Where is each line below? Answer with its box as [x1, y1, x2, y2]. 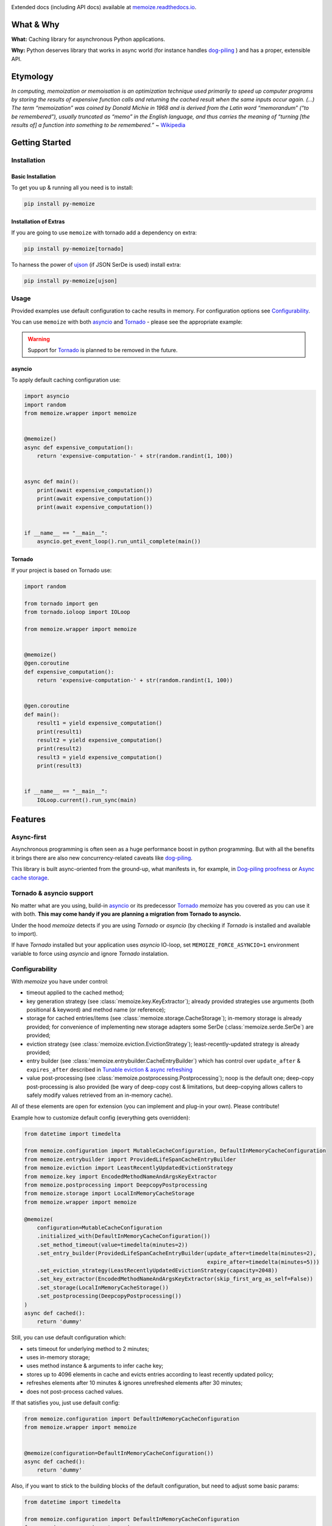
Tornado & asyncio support [11, 889, 94, 897]
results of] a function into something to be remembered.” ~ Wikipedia [11, 121, 186, 129]
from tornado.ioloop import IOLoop [24, 609, 130, 616]
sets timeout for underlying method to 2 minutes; [26, 1345, 149, 1352]
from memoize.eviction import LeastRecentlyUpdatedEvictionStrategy [24, 1165, 233, 1171]
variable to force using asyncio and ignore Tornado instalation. [11, 950, 169, 957]
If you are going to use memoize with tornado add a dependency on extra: [11, 229, 197, 236]
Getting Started [11, 137, 71, 148]
